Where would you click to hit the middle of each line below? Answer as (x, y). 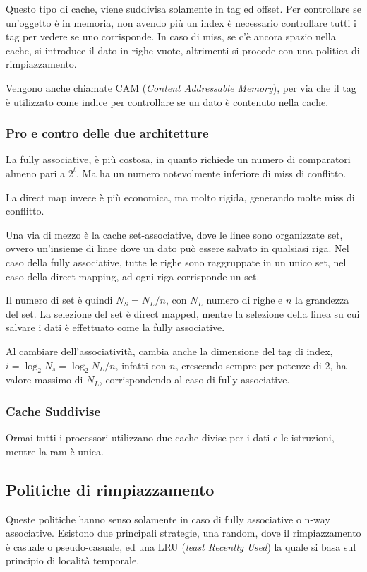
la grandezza (322, 300)
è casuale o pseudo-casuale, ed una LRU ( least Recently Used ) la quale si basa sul (181, 546)
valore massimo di (44, 380)
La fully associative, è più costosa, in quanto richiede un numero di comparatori (178, 159)
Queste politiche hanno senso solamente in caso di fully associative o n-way (168, 519)
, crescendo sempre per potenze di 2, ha (261, 365)
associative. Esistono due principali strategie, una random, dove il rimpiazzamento (183, 533)
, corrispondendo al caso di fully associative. (194, 380)
